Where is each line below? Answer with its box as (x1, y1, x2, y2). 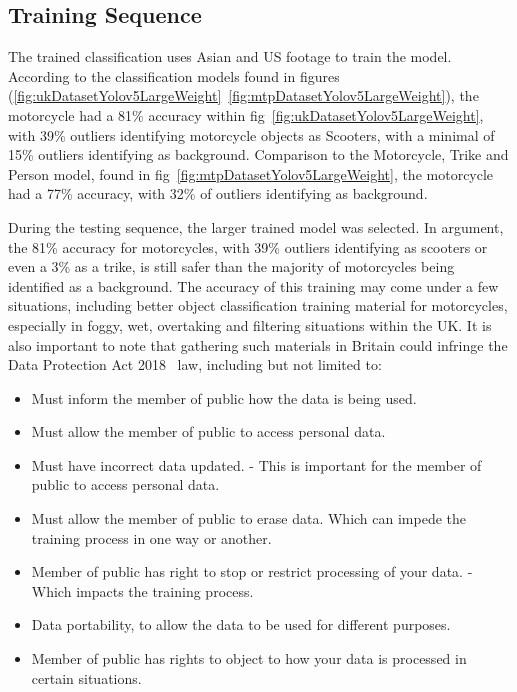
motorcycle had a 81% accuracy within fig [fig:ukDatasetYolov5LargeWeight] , (8, 104, 484, 125)
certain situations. (31, 667, 142, 688)
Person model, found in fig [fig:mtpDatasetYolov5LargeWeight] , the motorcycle (8, 163, 494, 184)
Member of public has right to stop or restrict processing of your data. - (31, 561, 473, 582)
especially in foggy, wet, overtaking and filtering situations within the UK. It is (8, 314, 492, 335)
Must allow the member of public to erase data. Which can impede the (31, 508, 467, 529)
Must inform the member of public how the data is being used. (31, 387, 417, 408)
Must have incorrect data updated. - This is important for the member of (31, 454, 482, 475)
